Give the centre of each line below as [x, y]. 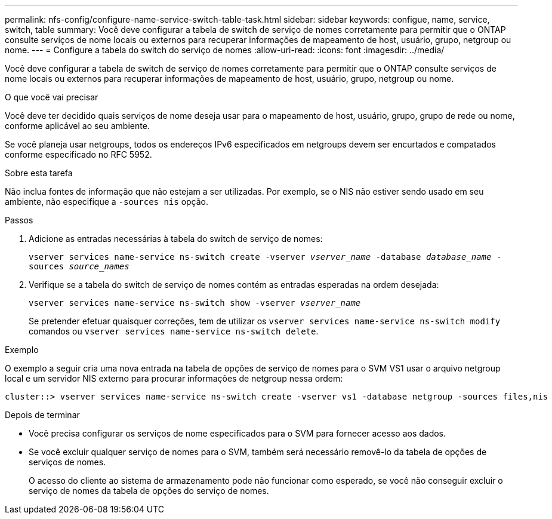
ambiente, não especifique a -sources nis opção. [107, 202]
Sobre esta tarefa [39, 173]
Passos [19, 220]
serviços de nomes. [67, 462]
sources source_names [79, 266]
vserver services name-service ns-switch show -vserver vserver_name [195, 303]
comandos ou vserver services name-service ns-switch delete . [174, 331]
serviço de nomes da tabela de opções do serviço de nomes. [149, 491]
